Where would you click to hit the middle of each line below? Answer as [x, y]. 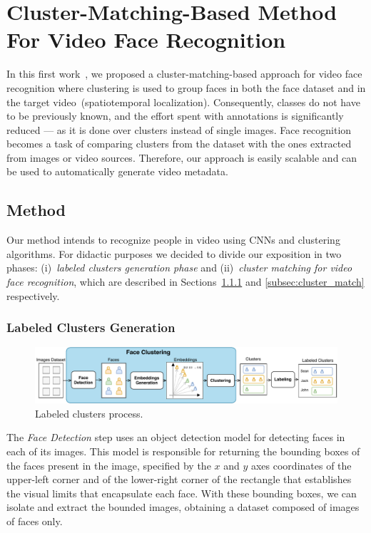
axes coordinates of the [301, 465]
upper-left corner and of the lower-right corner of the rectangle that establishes [179, 479]
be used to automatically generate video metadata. [117, 171]
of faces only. [35, 521]
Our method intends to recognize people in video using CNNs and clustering [173, 240]
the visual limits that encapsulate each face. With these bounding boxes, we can [182, 493]
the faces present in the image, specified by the [109, 465]
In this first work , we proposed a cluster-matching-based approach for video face [184, 74]
